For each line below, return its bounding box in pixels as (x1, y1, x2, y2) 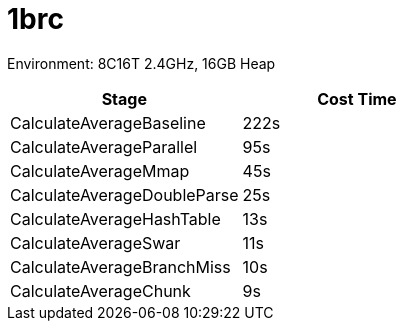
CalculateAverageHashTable (10, 208, 221, 229)
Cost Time (317, 88, 397, 109)
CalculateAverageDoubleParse (10, 184, 239, 205)
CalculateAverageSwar (10, 232, 181, 253)
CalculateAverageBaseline (10, 112, 206, 133)
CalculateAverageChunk (10, 280, 191, 301)
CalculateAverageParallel (10, 136, 198, 157)
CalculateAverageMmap (10, 160, 190, 181)
